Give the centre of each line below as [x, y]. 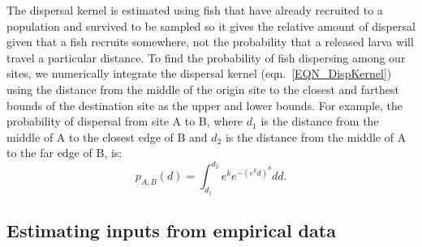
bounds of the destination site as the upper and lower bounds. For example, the [205, 105]
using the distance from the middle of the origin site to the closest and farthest [203, 89]
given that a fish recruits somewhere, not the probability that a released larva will [210, 42]
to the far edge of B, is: [65, 153]
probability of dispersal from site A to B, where [125, 121]
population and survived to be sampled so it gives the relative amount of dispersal [211, 26]
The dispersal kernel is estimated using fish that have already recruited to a [195, 10]
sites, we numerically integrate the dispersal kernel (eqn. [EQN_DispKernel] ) [199, 73]
